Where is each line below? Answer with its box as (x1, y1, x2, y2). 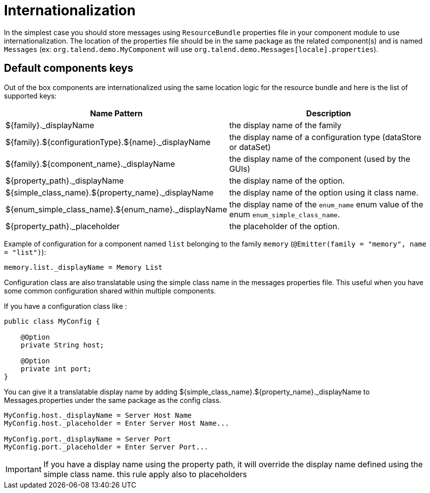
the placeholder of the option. (229, 221, 340, 231)
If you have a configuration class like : (4, 301, 127, 310)
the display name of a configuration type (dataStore (229, 132, 422, 142)
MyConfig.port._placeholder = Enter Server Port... (4, 443, 209, 451)
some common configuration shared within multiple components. (4, 286, 216, 295)
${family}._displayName (5, 120, 95, 130)
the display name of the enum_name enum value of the (229, 199, 424, 209)
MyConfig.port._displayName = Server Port (4, 435, 171, 443)
